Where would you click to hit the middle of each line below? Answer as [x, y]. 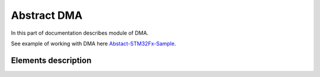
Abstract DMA [47, 15]
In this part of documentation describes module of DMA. [80, 33]
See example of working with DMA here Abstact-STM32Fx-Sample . [93, 43]
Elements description [51, 60]
